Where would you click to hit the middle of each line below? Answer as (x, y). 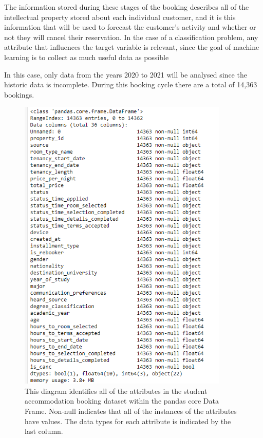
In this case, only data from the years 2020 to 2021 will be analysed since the (126, 74)
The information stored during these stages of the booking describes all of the (127, 7)
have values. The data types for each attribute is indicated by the (128, 421)
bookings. (19, 94)
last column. (44, 431)
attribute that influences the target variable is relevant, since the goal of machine (132, 47)
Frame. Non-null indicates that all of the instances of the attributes (131, 411)
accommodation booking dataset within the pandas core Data (122, 401)
